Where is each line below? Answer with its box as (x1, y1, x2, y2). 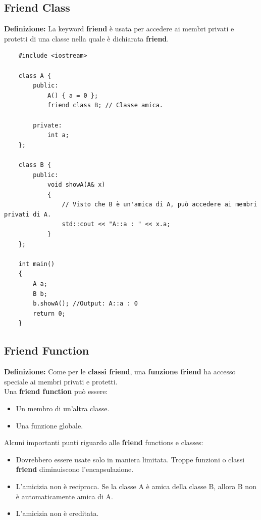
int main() (18, 260, 55, 268)
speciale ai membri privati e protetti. (4, 376, 118, 386)
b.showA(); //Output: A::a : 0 (33, 300, 138, 308)
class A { (18, 72, 51, 79)
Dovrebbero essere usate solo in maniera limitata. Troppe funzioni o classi (16, 454, 245, 464)
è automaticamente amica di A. (16, 491, 113, 501)
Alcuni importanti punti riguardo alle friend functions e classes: (4, 437, 203, 448)
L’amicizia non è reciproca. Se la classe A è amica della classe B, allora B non (16, 481, 256, 491)
